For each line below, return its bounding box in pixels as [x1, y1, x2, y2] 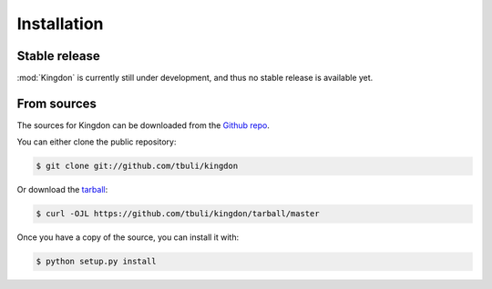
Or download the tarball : [16, 184, 108, 195]
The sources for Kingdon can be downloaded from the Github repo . [16, 119, 271, 131]
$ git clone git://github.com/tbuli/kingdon [36, 161, 239, 172]
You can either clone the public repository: [16, 136, 177, 147]
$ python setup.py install [36, 256, 157, 267]
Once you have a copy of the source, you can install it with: [16, 232, 240, 243]
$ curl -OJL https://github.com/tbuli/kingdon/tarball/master [36, 209, 320, 219]
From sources [16, 95, 97, 111]
